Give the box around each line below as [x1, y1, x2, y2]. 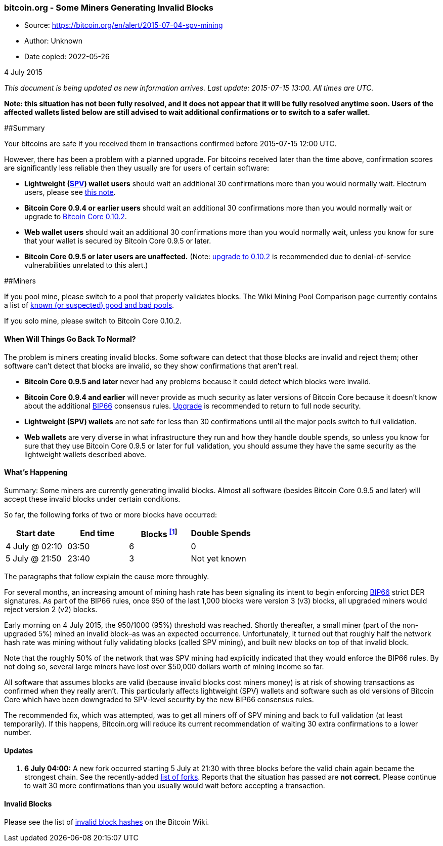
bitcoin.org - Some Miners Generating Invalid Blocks [4, 3, 213, 13]
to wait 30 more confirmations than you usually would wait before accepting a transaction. [24, 781, 325, 790]
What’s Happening [4, 468, 68, 477]
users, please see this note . [24, 188, 116, 197]
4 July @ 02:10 [6, 541, 62, 552]
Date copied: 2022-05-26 [24, 52, 110, 61]
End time [80, 528, 115, 539]
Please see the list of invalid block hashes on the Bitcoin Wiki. [4, 817, 209, 826]
